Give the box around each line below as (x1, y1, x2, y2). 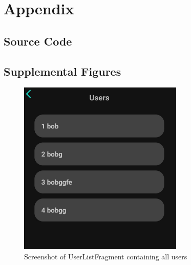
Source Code (4, 33, 72, 49)
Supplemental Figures (4, 63, 121, 79)
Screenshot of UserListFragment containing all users (24, 251, 187, 261)
